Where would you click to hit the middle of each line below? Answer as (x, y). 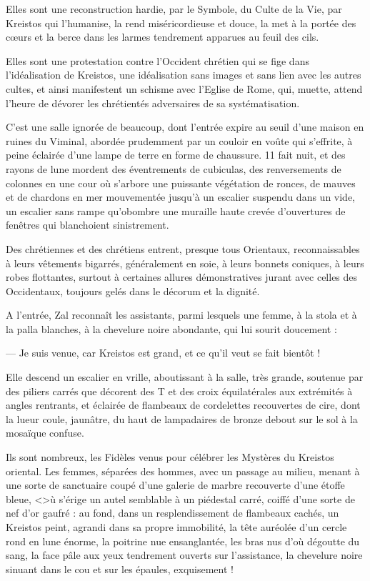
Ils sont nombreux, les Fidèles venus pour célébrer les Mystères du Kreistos (170, 457)
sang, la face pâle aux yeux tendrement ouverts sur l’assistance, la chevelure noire (184, 555)
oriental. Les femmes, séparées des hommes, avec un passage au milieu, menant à (183, 471)
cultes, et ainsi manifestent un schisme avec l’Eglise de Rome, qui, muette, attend (184, 88)
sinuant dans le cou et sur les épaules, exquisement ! (120, 568)
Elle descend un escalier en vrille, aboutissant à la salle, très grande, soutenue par (185, 377)
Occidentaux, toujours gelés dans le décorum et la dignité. (133, 290)
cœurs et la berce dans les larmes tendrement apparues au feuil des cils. (162, 37)
